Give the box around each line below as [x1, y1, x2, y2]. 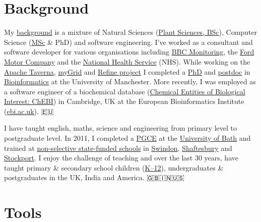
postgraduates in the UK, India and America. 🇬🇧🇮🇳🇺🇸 [4, 172, 184, 183]
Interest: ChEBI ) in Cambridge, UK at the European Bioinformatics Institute [4, 96, 244, 106]
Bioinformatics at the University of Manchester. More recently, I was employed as [4, 76, 256, 87]
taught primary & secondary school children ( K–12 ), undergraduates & [4, 162, 224, 173]
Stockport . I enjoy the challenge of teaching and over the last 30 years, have [4, 152, 238, 163]
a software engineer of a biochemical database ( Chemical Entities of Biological [4, 86, 245, 96]
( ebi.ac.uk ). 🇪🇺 [4, 105, 54, 116]
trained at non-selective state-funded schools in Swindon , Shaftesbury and [4, 142, 232, 153]
